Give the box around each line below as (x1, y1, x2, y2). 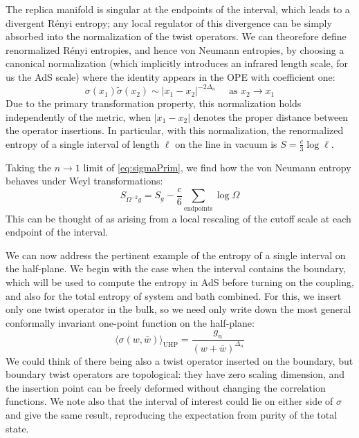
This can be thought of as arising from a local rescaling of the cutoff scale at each (6, 211, 351, 225)
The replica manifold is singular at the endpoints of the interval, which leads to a (6, 2, 350, 16)
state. (6, 421, 29, 435)
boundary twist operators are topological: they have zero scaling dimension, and (6, 367, 345, 381)
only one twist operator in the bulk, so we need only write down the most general (6, 302, 351, 316)
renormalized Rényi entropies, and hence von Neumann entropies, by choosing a (6, 42, 344, 57)
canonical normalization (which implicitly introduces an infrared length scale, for (6, 56, 349, 70)
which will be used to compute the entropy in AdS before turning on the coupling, (6, 275, 354, 289)
